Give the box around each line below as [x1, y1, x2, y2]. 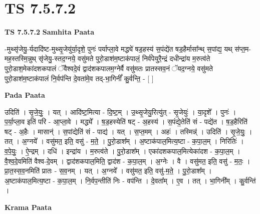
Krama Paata [5, 202, 52, 212]
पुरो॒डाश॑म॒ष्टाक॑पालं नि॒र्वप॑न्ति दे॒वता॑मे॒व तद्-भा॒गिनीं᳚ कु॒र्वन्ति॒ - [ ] [5, 73, 154, 83]
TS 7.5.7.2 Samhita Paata [5, 27, 95, 37]
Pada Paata [5, 90, 45, 100]
